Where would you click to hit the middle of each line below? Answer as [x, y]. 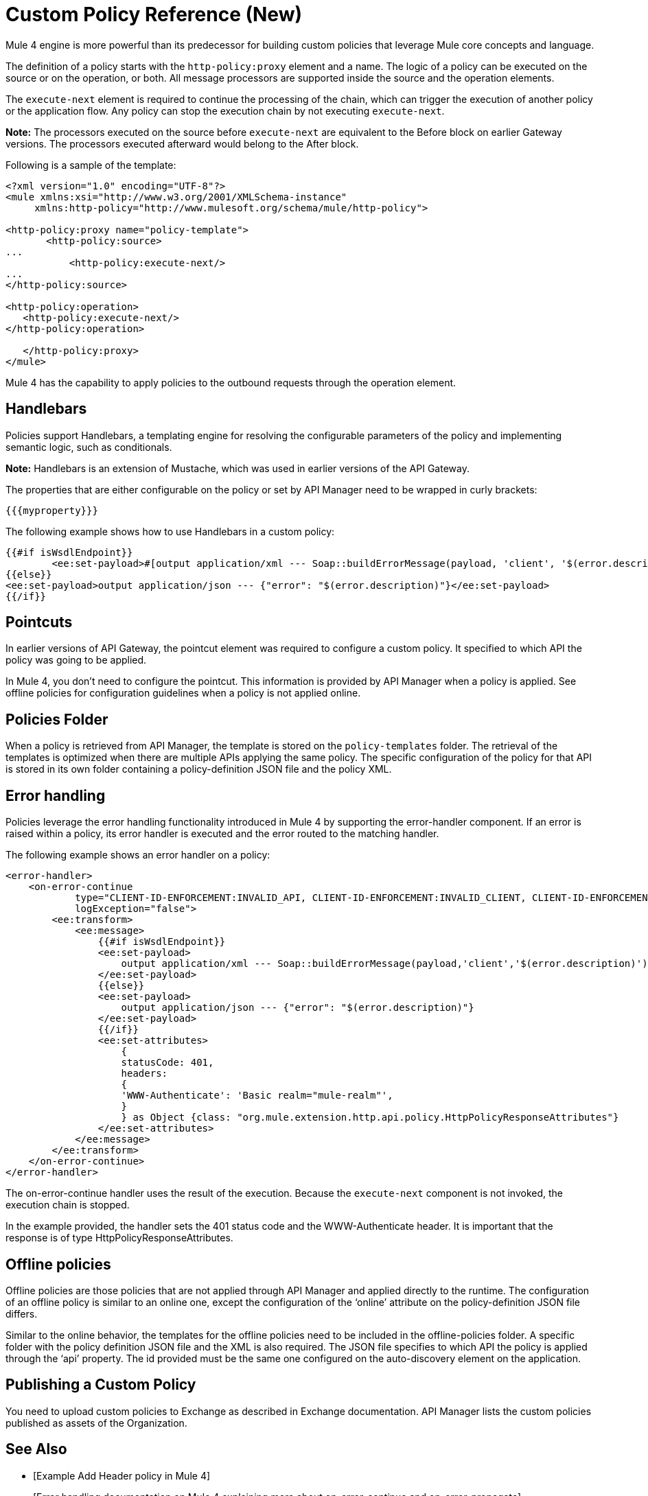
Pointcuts [39, 622]
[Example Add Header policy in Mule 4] [122, 1475]
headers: [144, 1074]
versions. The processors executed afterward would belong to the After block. [182, 143]
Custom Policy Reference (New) [154, 14]
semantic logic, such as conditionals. [89, 447]
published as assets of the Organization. [96, 1423]
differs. [22, 1313]
